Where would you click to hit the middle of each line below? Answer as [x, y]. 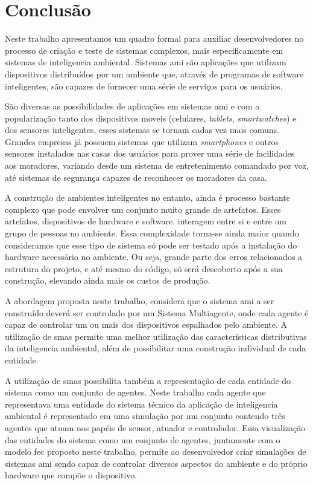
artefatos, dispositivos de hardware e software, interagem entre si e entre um [146, 221]
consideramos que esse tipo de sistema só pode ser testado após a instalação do [151, 245]
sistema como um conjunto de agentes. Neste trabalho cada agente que [135, 392]
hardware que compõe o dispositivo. [71, 475]
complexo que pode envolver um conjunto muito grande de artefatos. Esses [143, 209]
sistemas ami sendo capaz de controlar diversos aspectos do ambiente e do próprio [156, 463]
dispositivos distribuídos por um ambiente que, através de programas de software [154, 73]
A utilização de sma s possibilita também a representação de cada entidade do [148, 380]
